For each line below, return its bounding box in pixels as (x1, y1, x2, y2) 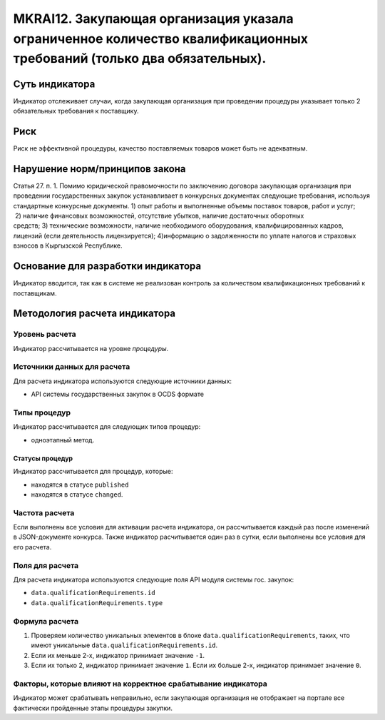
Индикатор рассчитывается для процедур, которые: (13, 467, 173, 476)
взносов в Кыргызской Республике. (13, 241, 123, 250)
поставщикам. (13, 289, 57, 298)
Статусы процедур (13, 454, 73, 462)
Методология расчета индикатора (13, 308, 176, 320)
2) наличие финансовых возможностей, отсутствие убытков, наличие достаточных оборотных (14, 211, 304, 220)
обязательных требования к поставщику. (13, 107, 139, 116)
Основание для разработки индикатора (13, 260, 202, 273)
